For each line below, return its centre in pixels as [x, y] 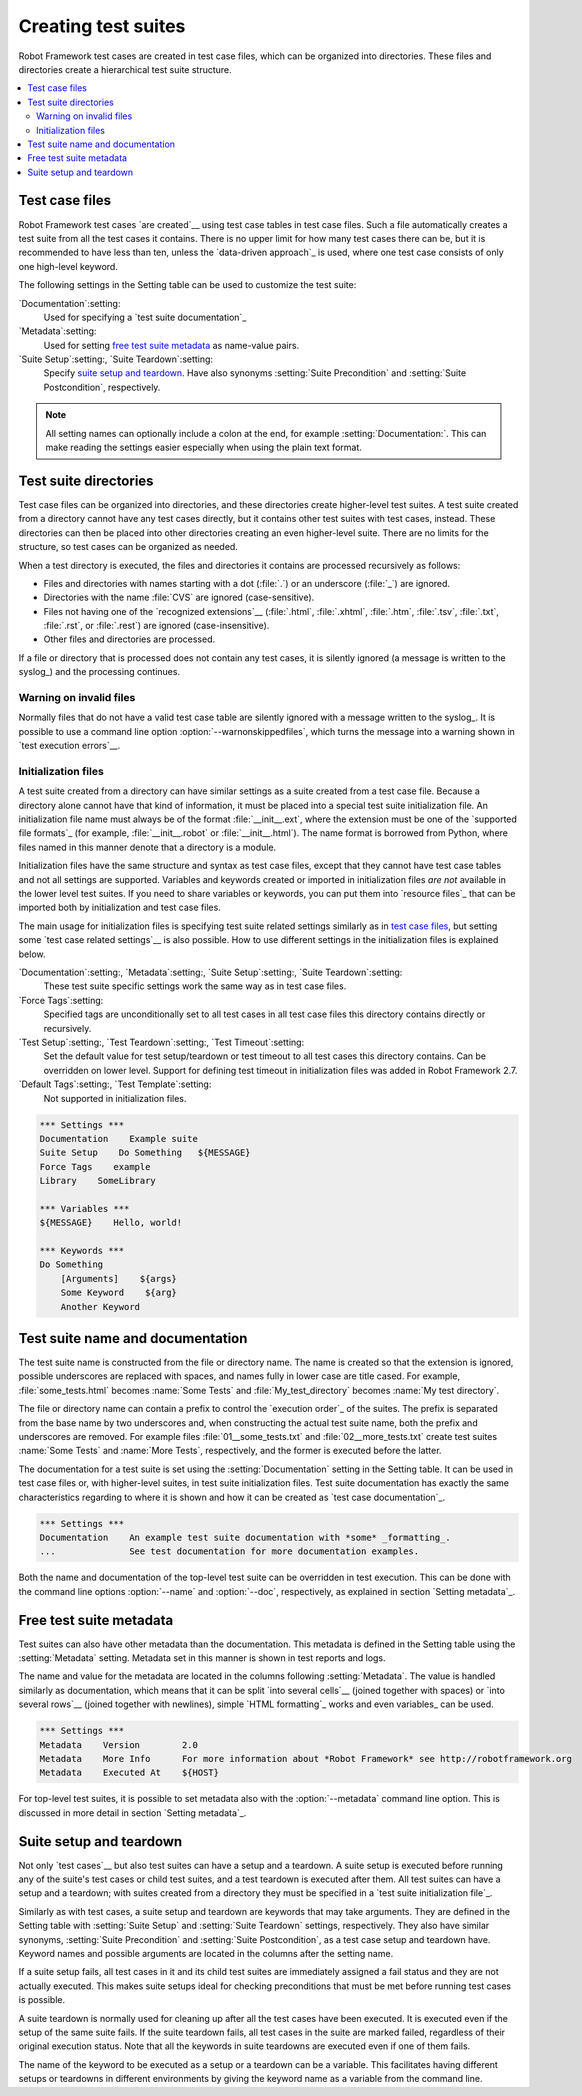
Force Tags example [95, 1166]
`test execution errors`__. [69, 746]
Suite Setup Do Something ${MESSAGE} [145, 1153]
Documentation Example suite [119, 1138]
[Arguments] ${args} [118, 1278]
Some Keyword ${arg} [118, 1293]
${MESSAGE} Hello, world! [111, 1223]
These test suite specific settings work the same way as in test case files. [195, 986]
